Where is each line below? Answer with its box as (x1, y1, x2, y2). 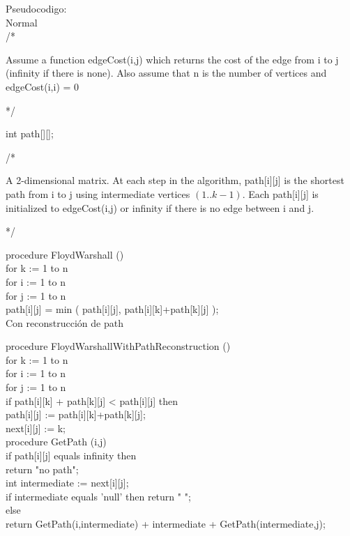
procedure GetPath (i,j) (6, 434, 107, 449)
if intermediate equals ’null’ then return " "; (6, 489, 191, 503)
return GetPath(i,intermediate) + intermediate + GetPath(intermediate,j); (6, 516, 326, 530)
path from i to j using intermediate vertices (6, 186, 190, 201)
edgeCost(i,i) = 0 (6, 79, 79, 93)
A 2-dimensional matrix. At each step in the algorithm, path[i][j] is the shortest (6, 173, 344, 187)
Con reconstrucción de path (6, 315, 123, 330)
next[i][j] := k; (6, 420, 66, 435)
